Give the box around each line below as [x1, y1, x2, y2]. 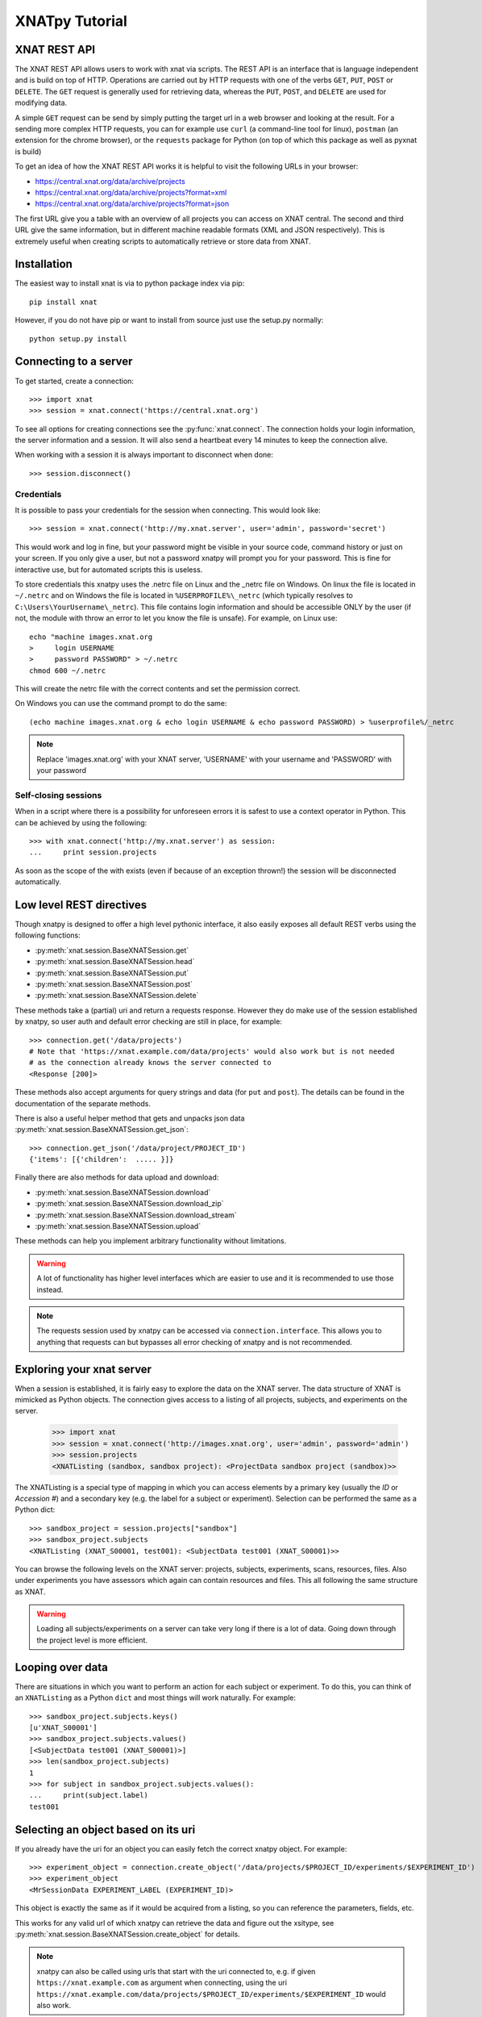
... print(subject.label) [29, 1791, 149, 1800]
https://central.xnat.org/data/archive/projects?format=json [35, 198, 230, 209]
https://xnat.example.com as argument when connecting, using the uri [36, 1977, 288, 1988]
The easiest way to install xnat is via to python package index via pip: [15, 278, 245, 288]
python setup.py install [29, 334, 127, 343]
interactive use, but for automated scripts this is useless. [15, 565, 203, 574]
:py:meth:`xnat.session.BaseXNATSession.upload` [35, 1221, 202, 1231]
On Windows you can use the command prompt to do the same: [15, 699, 227, 708]
